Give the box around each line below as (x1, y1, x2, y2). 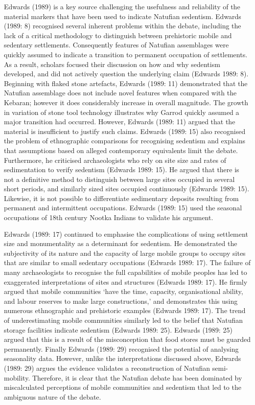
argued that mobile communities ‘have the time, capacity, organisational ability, (4, 286, 243, 296)
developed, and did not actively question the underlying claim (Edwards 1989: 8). (4, 68, 249, 79)
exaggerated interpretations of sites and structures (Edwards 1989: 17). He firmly (4, 276, 248, 287)
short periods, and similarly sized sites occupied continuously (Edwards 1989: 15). (4, 183, 250, 194)
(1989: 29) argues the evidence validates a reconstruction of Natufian (4, 362, 210, 373)
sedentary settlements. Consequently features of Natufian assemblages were (4, 40, 229, 50)
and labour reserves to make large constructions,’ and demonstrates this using (4, 295, 238, 306)
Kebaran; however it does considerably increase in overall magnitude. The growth (4, 97, 249, 107)
